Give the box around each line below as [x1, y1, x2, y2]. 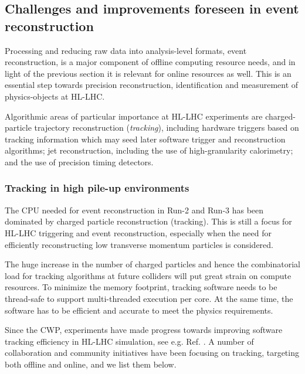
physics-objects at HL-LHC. [5, 90, 105, 102]
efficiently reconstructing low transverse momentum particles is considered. [5, 238, 273, 250]
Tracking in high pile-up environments [5, 181, 189, 195]
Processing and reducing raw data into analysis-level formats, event [5, 44, 247, 56]
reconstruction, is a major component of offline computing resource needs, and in [5, 56, 296, 68]
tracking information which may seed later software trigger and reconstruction [5, 132, 286, 145]
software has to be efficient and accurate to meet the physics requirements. [5, 304, 273, 316]
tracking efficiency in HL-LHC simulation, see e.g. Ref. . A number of [5, 335, 254, 347]
